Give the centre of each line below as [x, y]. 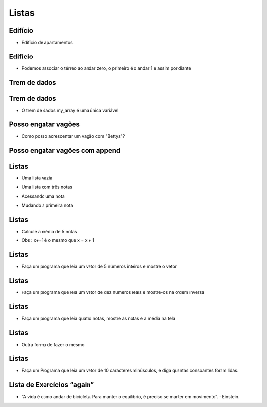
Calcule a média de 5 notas [49, 231]
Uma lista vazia [37, 178]
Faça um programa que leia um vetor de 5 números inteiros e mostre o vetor [99, 266]
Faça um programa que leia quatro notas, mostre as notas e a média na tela [98, 318]
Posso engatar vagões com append [65, 150]
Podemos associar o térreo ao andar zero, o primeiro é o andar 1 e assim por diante [106, 68]
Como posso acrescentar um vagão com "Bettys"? [73, 136]
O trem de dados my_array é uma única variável [70, 110]
